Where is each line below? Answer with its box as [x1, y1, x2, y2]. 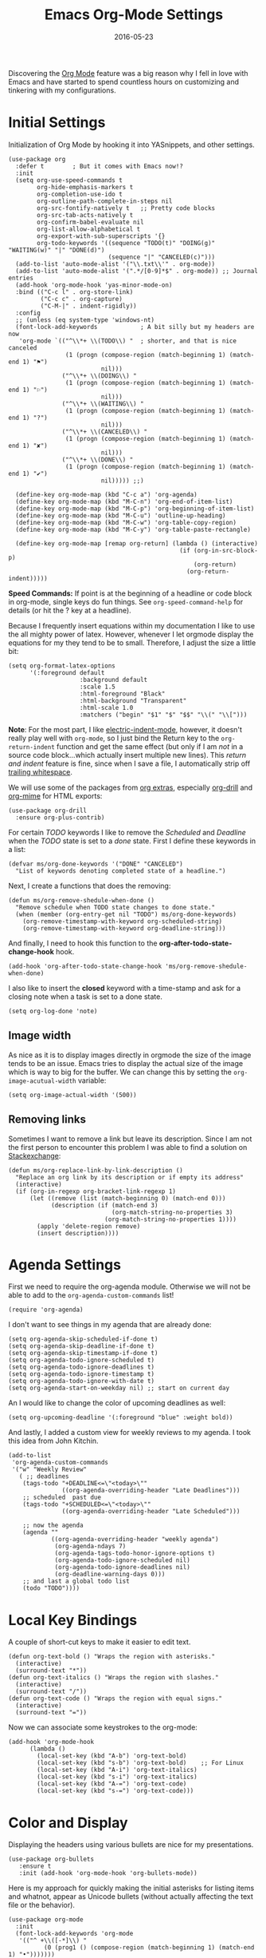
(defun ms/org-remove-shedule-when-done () [8, 896, 155, 904]
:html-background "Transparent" [79, 696, 187, 704]
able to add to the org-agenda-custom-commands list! [8, 1290, 174, 1300]
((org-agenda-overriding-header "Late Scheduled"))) [61, 1508, 241, 1516]
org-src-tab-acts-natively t [37, 211, 134, 219]
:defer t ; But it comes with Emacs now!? [15, 162, 183, 170]
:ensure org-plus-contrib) [15, 813, 105, 822]
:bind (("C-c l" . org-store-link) [15, 287, 134, 296]
